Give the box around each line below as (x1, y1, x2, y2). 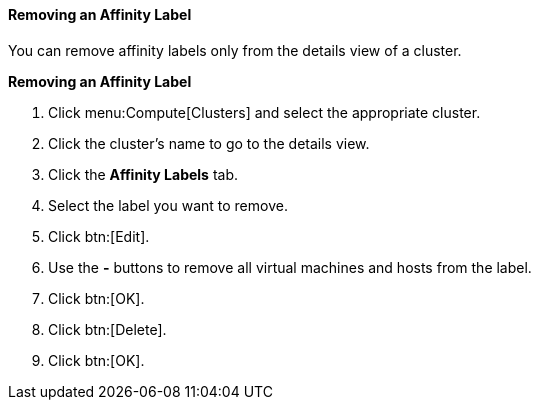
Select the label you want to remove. (48, 196, 288, 214)
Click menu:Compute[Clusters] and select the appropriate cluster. (48, 103, 481, 121)
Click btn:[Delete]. (48, 320, 167, 338)
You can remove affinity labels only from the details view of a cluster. (8, 41, 462, 59)
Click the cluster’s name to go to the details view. (48, 134, 370, 152)
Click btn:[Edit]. (48, 227, 150, 245)
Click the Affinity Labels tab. (48, 165, 238, 183)
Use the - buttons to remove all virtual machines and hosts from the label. (48, 258, 532, 276)
